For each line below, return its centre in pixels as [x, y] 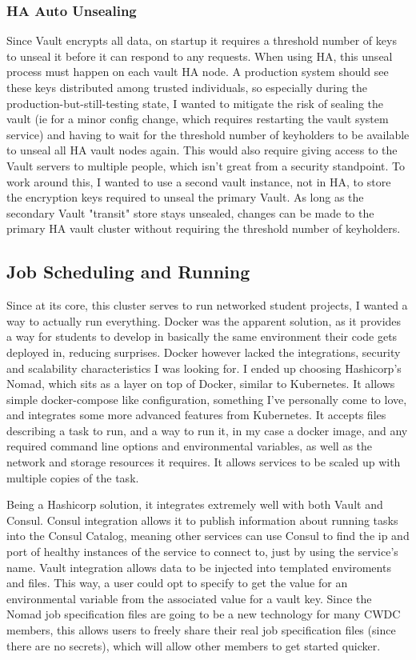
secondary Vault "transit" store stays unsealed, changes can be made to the [190, 212]
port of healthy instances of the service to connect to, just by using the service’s [202, 552]
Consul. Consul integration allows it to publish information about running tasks [202, 520]
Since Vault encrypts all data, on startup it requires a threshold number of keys [202, 40]
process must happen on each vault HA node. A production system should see [198, 72]
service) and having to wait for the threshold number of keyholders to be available [208, 134]
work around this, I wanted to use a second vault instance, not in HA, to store [199, 181]
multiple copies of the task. [73, 477]
